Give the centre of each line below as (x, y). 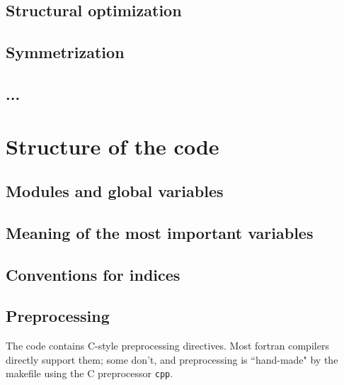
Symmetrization (65, 52)
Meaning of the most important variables (160, 232)
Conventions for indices (93, 274)
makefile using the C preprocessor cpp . (90, 373)
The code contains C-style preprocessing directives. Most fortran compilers (167, 346)
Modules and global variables (115, 191)
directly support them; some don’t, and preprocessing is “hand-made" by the (172, 359)
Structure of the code (113, 146)
